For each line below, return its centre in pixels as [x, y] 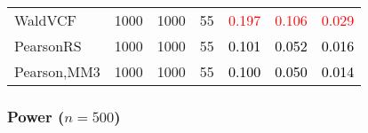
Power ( [36, 116]
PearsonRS [48, 46]
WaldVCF [46, 20]
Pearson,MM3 [57, 71]
